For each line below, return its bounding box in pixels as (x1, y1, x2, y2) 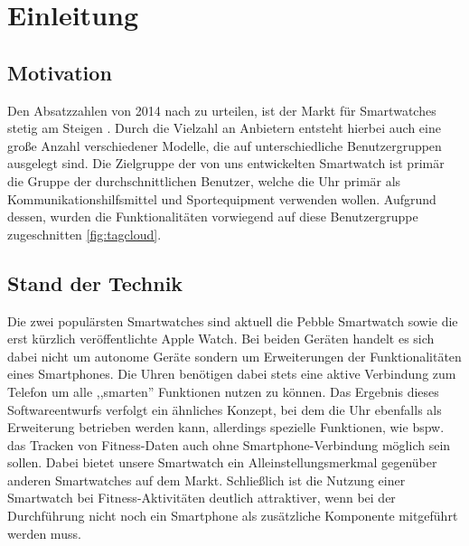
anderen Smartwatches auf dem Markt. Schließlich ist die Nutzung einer (7, 470, 406, 489)
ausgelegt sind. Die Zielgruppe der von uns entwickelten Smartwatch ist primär (7, 154, 445, 173)
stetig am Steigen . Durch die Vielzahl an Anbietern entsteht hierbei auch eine (7, 118, 441, 137)
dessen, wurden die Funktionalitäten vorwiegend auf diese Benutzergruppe (7, 207, 418, 226)
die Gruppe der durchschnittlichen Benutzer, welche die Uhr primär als (7, 171, 401, 190)
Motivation (7, 58, 112, 86)
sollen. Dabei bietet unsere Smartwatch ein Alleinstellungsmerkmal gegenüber (7, 453, 437, 472)
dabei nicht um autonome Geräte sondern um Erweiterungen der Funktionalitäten (7, 346, 462, 365)
